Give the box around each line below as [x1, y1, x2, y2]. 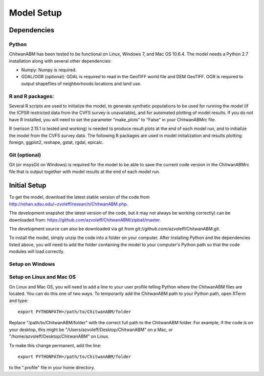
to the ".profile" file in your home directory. [9, 365, 95, 371]
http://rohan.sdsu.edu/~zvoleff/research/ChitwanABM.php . [9, 201, 128, 207]
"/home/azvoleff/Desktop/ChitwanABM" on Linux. [9, 333, 110, 339]
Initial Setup [9, 181, 46, 190]
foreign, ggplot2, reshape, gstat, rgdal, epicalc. [9, 139, 104, 145]
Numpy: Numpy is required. [21, 67, 77, 73]
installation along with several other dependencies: [9, 58, 112, 64]
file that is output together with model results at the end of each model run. [9, 169, 160, 175]
